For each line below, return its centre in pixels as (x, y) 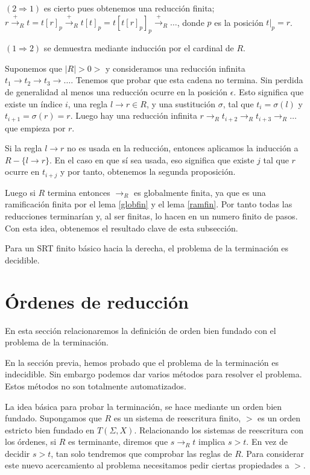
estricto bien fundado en (50, 429)
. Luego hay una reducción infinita (134, 115)
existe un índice (34, 103)
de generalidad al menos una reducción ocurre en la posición (116, 91)
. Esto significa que (269, 91)
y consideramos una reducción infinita (176, 68)
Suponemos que (33, 68)
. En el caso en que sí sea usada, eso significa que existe (152, 159)
